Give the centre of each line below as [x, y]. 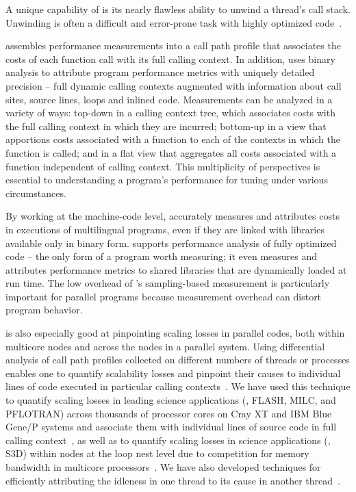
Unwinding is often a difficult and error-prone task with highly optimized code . [174, 22]
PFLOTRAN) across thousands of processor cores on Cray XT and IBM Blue [169, 413]
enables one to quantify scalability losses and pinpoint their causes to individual [173, 373]
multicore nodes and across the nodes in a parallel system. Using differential [165, 346]
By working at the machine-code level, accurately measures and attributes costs [173, 216]
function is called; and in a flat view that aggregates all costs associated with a [171, 152]
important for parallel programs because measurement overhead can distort [164, 296]
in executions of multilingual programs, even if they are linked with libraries [165, 229]
